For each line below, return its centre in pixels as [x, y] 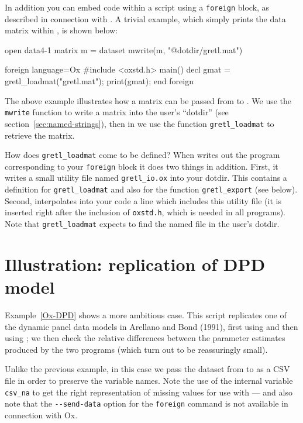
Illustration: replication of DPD [135, 264]
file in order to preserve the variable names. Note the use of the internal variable [149, 380]
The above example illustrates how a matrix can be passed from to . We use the [148, 100]
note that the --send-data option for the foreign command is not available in [147, 403]
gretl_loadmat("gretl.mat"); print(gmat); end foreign [99, 81]
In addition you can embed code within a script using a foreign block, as [137, 7]
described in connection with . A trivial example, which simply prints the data [145, 18]
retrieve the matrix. [40, 135]
